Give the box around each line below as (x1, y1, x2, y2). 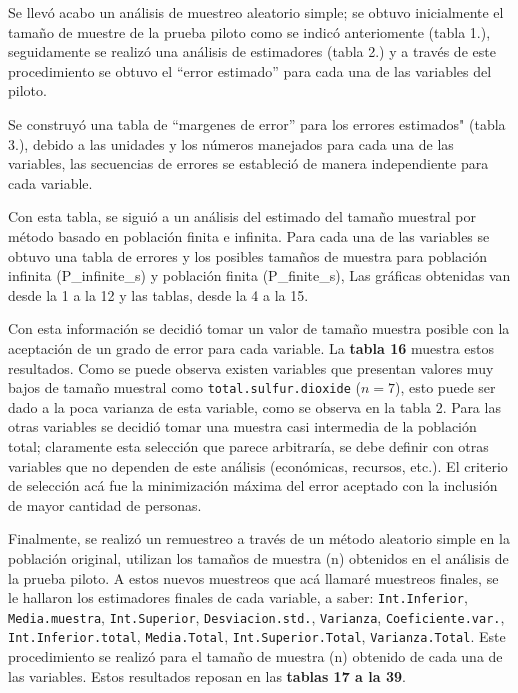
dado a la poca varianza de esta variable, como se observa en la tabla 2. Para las (8, 396, 501, 417)
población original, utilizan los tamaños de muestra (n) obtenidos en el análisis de (8, 547, 509, 568)
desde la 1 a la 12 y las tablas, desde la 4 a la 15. (8, 284, 309, 305)
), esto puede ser (395, 377, 496, 398)
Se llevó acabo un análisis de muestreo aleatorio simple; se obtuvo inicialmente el (8, 2, 504, 22)
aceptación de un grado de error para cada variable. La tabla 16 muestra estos (8, 337, 495, 358)
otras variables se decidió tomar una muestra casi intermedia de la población (8, 416, 477, 437)
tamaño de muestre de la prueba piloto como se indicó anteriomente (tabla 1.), (8, 21, 491, 42)
